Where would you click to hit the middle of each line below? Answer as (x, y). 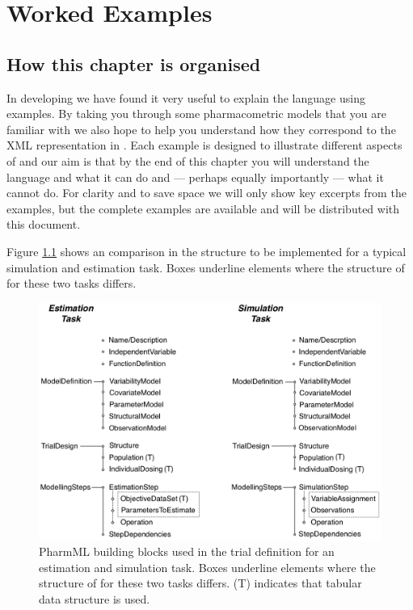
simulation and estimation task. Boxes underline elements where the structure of (206, 267)
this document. (44, 224)
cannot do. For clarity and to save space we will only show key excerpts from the (206, 193)
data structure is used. (95, 599)
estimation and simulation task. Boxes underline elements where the (207, 567)
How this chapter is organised (134, 63)
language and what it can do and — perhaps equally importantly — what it (195, 177)
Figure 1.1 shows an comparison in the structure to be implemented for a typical (206, 251)
